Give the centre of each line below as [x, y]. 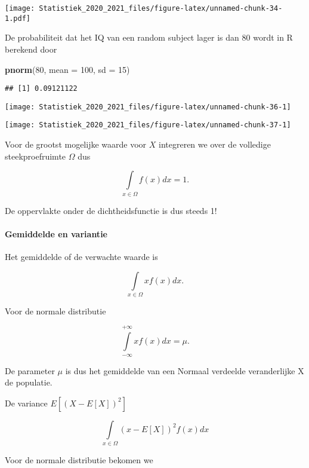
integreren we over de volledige [214, 144]
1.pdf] [18, 18]
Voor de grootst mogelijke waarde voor [76, 144]
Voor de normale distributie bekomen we [79, 460]
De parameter [30, 370]
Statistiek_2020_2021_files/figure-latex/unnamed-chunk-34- [161, 8]
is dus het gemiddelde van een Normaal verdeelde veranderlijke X [185, 370]
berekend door [31, 49]
